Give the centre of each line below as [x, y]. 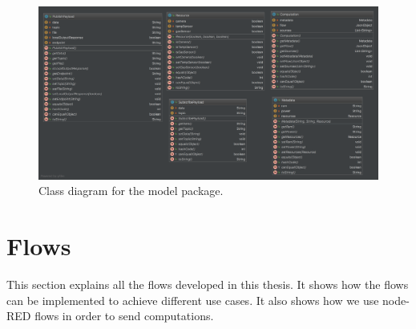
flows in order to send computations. [124, 316]
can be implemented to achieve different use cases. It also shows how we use [193, 300]
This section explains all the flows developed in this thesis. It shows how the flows [208, 284]
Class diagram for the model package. [131, 191]
